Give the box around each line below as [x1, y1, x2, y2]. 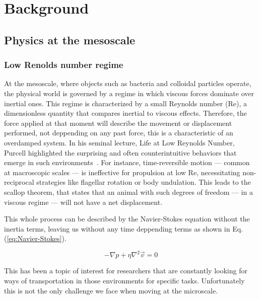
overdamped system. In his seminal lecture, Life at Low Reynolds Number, [4, 137, 235, 147]
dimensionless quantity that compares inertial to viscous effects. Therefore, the [4, 108, 247, 118]
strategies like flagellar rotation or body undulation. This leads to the [36, 177, 251, 187]
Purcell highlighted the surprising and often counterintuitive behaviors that [4, 147, 237, 158]
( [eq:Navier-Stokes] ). [4, 233, 67, 244]
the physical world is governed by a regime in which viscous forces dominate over [4, 88, 254, 98]
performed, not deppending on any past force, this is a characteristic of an [4, 127, 233, 138]
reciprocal [4, 177, 34, 187]
